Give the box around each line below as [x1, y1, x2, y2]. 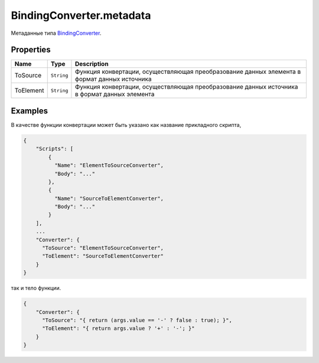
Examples [11, 106, 48, 116]
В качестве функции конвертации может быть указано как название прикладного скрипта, [11, 121, 242, 128]
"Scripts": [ [35, 145, 74, 152]
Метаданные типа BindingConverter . [11, 30, 102, 37]
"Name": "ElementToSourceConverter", [54, 162, 164, 169]
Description [74, 60, 109, 68]
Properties [11, 45, 51, 55]
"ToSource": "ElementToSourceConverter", [42, 245, 164, 251]
